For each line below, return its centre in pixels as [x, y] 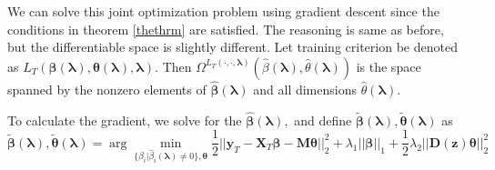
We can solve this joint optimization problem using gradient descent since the [223, 11]
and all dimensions [305, 89]
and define [323, 120]
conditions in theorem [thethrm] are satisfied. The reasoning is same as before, [226, 29]
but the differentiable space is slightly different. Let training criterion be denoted [232, 47]
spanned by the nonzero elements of [107, 89]
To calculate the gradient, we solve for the [125, 120]
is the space [389, 66]
